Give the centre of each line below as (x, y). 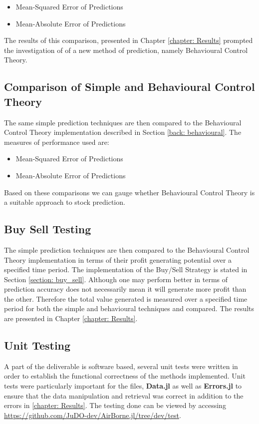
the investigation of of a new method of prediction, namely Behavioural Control (126, 50)
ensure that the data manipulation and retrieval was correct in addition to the (124, 395)
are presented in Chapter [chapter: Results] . (71, 318)
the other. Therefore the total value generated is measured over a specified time (126, 298)
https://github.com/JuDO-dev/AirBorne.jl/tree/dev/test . (93, 415)
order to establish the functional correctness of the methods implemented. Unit (125, 376)
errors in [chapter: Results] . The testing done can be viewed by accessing (115, 405)
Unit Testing (37, 345)
